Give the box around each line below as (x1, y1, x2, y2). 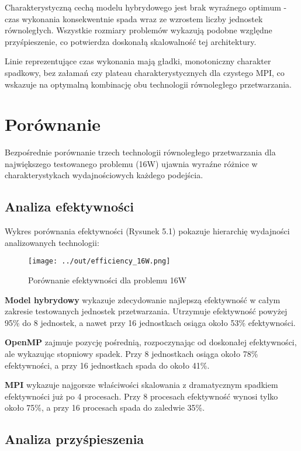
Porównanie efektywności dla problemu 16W (28, 274, 187, 286)
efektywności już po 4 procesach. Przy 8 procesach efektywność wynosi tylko (5, 390, 278, 402)
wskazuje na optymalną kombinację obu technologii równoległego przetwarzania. (5, 78, 292, 90)
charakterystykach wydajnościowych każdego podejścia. (5, 169, 203, 181)
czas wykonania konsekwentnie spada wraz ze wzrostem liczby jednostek (5, 12, 263, 25)
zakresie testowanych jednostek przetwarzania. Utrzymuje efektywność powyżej (5, 305, 288, 317)
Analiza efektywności (5, 197, 134, 216)
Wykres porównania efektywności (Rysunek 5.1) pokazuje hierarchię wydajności (5, 225, 290, 237)
